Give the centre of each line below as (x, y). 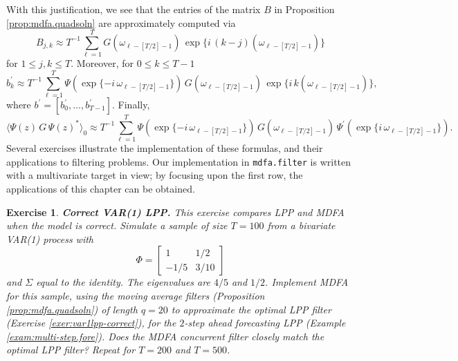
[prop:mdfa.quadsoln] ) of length (72, 309)
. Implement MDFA (307, 282)
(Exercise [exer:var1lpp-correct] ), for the (91, 323)
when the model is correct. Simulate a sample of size (117, 225)
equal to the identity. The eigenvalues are (123, 282)
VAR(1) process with (50, 238)
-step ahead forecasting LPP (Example (265, 323)
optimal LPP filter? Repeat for (71, 350)
